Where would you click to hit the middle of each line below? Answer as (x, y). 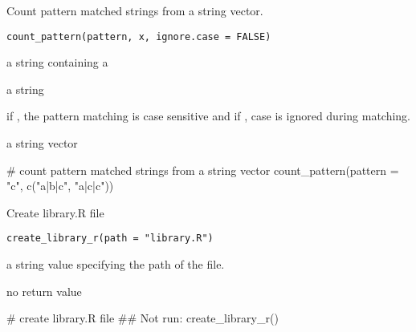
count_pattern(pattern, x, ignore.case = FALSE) (139, 36)
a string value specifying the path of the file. (116, 264)
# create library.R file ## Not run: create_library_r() (143, 318)
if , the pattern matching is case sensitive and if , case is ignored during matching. (209, 116)
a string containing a (57, 62)
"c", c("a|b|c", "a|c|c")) (60, 186)
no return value (44, 291)
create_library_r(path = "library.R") (110, 239)
